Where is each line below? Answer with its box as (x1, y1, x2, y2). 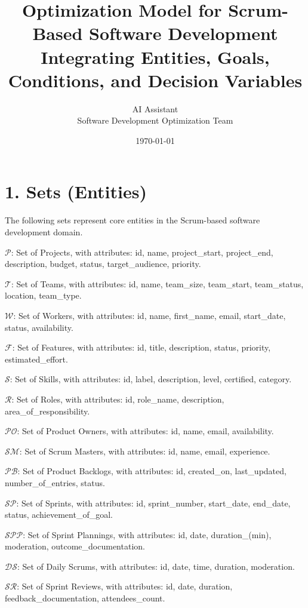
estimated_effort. (5, 352, 68, 365)
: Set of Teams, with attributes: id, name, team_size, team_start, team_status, (11, 277, 304, 290)
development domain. (5, 226, 83, 238)
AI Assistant (132, 102, 178, 115)
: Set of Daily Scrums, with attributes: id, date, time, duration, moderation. (17, 560, 295, 572)
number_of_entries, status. (5, 476, 105, 489)
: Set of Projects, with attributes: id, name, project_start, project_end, (11, 245, 273, 258)
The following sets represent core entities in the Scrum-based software (5, 214, 260, 226)
